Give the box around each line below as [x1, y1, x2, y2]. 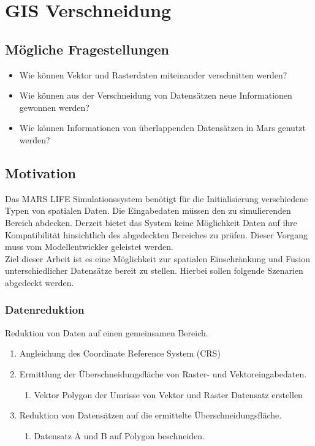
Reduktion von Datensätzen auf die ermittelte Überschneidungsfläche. [19, 409, 282, 421]
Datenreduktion [5, 302, 85, 317]
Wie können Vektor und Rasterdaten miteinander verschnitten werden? [19, 68, 287, 81]
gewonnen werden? [19, 100, 89, 113]
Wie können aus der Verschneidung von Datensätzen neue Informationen [19, 89, 292, 102]
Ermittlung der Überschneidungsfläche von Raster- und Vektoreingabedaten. [19, 367, 307, 380]
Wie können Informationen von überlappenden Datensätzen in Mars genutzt [19, 121, 306, 134]
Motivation [5, 163, 76, 182]
